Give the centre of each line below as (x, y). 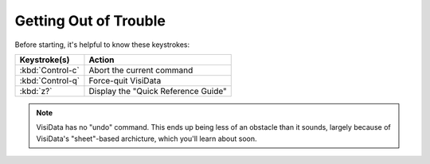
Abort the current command (141, 70)
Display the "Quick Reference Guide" (158, 91)
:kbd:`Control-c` (49, 70)
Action (102, 60)
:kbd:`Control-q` (50, 80)
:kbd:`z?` (36, 91)
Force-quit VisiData (125, 80)
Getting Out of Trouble (90, 21)
